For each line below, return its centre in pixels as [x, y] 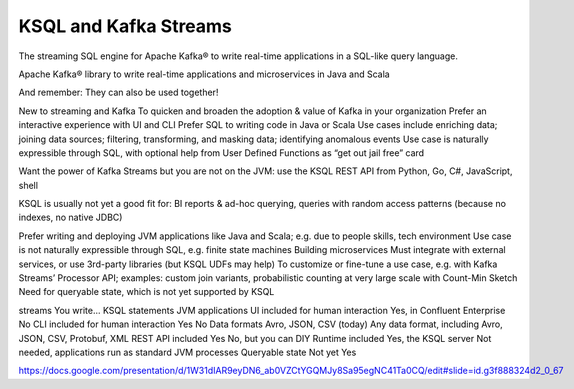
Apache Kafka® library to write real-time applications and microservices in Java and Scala [204, 74]
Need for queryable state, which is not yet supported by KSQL [146, 292]
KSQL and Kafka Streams [125, 26]
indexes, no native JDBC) [70, 217]
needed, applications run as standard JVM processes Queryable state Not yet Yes [187, 352]
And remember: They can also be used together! [118, 92]
